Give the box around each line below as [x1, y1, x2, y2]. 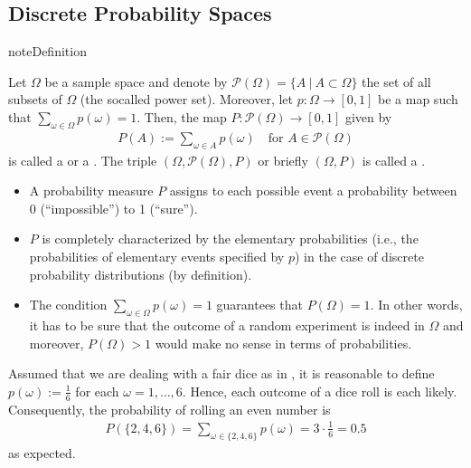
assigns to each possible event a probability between [169, 181, 457, 200]
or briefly [258, 150, 309, 169]
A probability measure [29, 181, 154, 200]
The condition [29, 295, 108, 314]
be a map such [378, 90, 458, 109]
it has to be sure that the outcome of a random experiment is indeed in [29, 315, 425, 334]
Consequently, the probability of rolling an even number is [8, 399, 331, 418]
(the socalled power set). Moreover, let [80, 90, 293, 109]
